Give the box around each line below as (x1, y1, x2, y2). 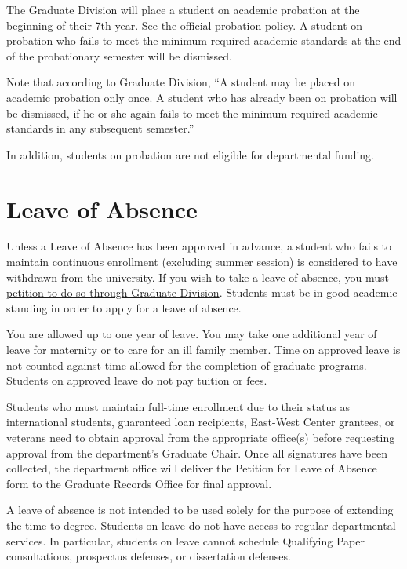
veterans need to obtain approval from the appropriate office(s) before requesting (6, 429, 395, 445)
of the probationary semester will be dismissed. (6, 47, 232, 64)
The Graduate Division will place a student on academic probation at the (6, 2, 360, 17)
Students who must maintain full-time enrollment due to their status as (6, 398, 350, 414)
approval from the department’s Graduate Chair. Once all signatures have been (6, 444, 387, 461)
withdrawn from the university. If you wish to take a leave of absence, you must (6, 268, 390, 285)
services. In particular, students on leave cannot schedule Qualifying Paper (6, 532, 365, 549)
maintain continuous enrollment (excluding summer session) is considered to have (6, 253, 398, 270)
